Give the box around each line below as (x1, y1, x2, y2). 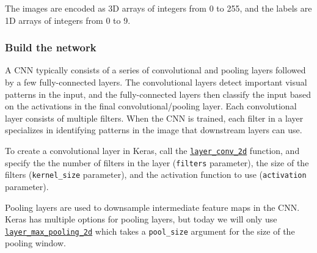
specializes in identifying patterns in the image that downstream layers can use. (5, 123, 302, 136)
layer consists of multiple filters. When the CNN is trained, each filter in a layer (5, 111, 304, 124)
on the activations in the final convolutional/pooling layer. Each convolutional (5, 100, 297, 112)
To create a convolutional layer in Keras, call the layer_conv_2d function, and (5, 144, 300, 156)
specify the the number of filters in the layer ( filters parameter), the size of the (5, 156, 309, 169)
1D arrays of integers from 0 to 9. (5, 13, 131, 26)
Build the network (5, 40, 97, 55)
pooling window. (5, 237, 66, 249)
